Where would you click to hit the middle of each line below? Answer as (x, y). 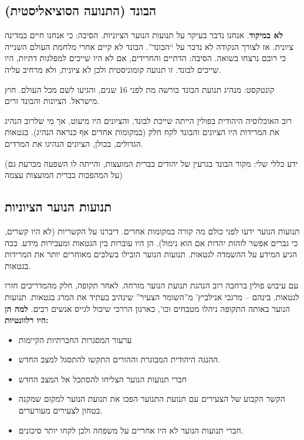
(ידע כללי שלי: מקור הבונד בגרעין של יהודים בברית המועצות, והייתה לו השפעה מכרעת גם (151, 163)
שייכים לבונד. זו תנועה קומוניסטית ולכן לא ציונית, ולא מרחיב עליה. (113, 69)
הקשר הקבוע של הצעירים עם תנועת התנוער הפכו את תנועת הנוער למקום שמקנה (152, 399)
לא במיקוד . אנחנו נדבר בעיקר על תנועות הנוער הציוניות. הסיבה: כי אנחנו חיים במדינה (144, 35)
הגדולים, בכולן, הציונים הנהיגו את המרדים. (74, 143)
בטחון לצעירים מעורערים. (60, 410)
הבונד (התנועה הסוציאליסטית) (81, 10)
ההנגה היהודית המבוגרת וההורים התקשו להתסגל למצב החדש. (119, 359)
